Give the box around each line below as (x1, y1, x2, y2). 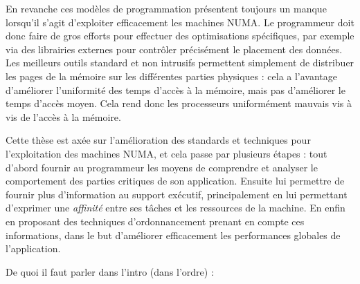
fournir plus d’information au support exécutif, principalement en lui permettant (6, 187, 348, 201)
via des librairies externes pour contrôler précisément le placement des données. (6, 41, 343, 56)
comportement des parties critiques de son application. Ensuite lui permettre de (6, 173, 345, 188)
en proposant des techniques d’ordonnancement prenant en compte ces (6, 214, 305, 228)
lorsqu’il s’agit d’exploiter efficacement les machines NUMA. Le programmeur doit (6, 15, 354, 29)
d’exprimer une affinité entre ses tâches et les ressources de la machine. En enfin (6, 200, 345, 215)
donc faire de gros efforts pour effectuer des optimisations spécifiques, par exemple (6, 28, 354, 43)
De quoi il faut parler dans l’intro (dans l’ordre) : (6, 264, 214, 278)
